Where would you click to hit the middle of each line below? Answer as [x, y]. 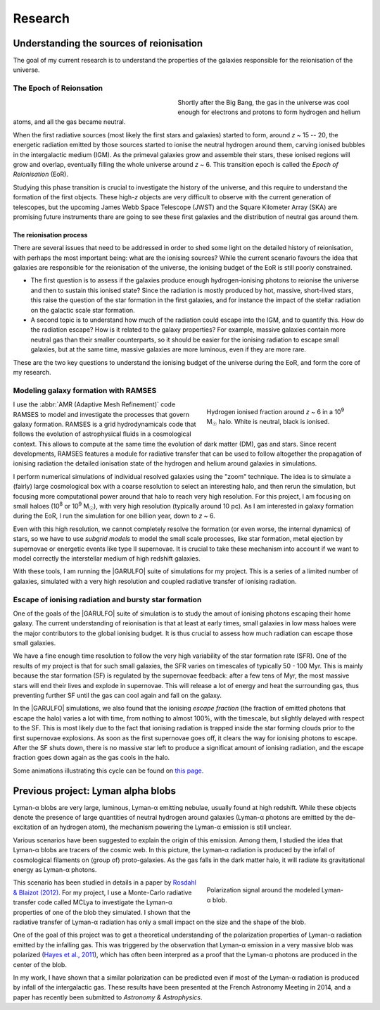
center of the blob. [40, 964]
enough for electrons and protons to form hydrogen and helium [269, 112]
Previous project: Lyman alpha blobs [94, 791]
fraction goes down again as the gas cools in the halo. [91, 758]
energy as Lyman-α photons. [55, 869]
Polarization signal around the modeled [263, 890]
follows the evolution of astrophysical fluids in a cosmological [102, 434]
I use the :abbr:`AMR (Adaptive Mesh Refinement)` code [94, 404]
